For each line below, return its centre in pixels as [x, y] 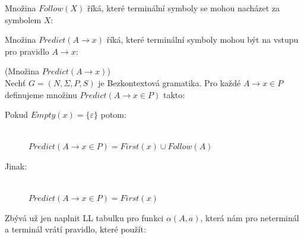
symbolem [23, 19]
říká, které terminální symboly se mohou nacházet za [183, 8]
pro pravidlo [27, 51]
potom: [113, 114]
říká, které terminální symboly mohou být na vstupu [202, 40]
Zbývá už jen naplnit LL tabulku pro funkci [84, 217]
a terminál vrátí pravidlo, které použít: [75, 229]
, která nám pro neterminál [250, 217]
